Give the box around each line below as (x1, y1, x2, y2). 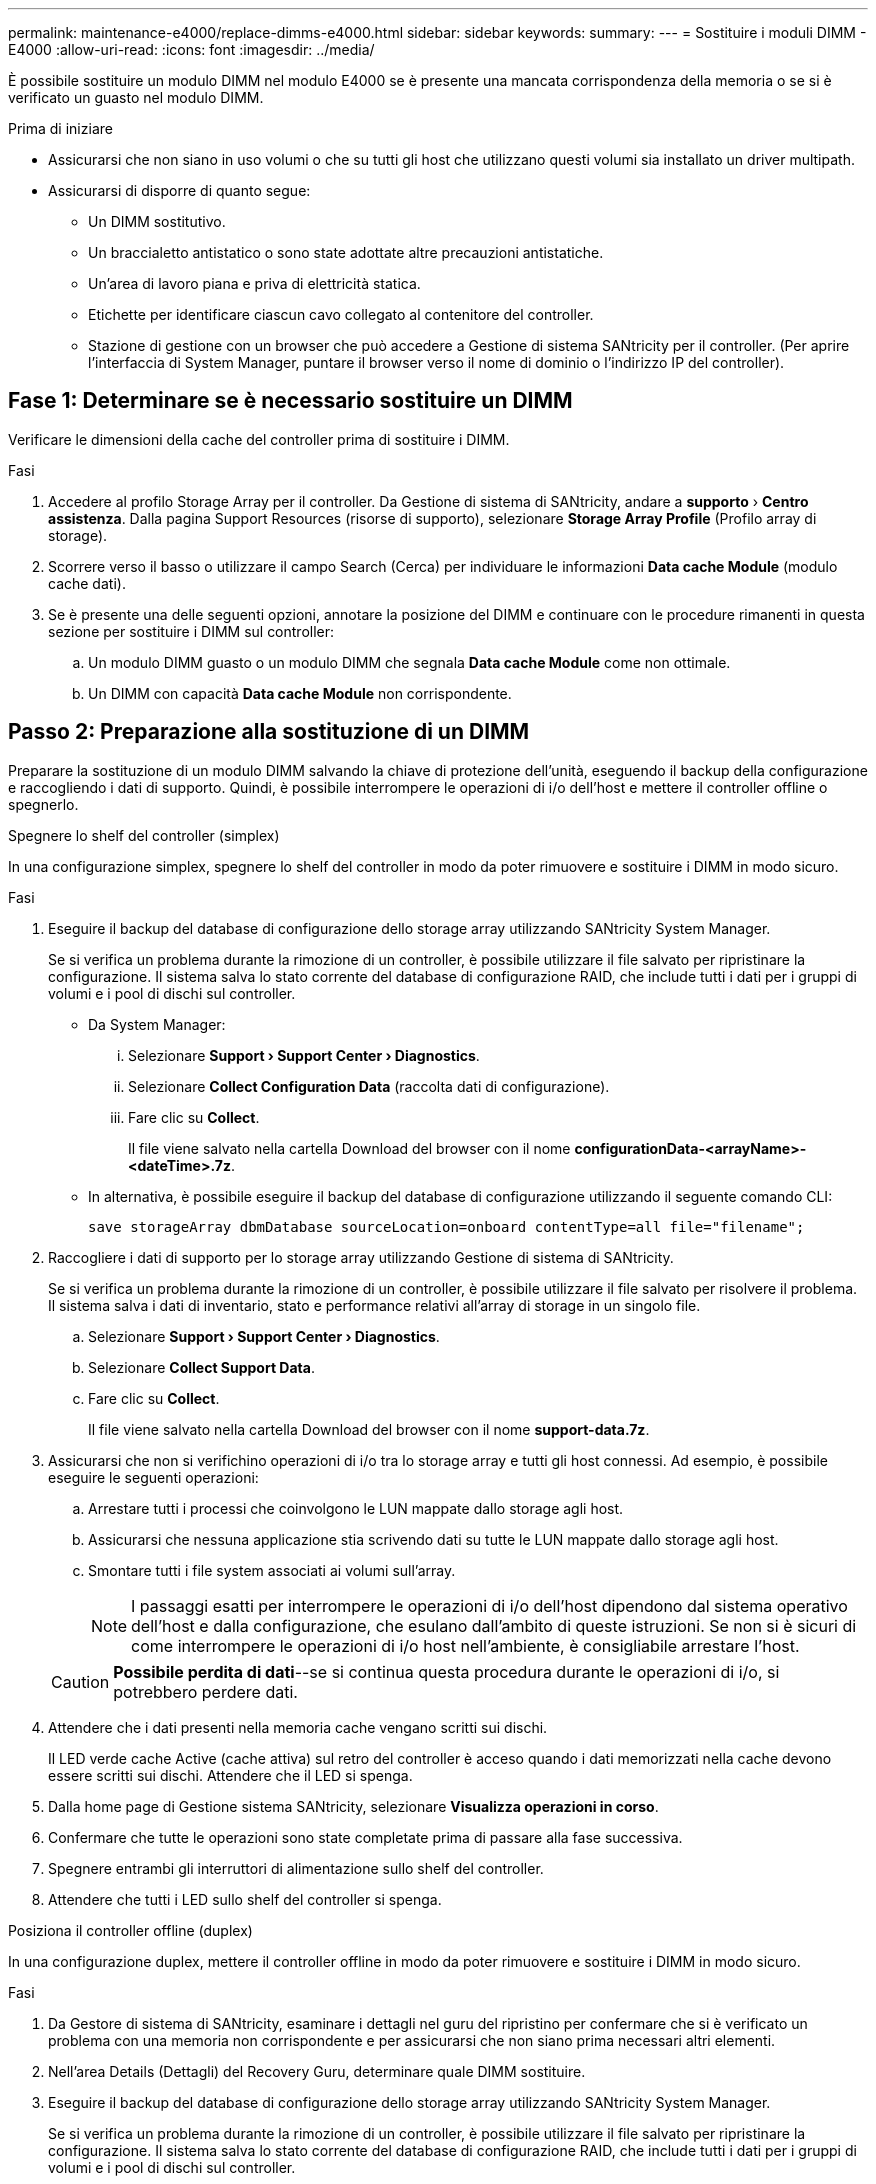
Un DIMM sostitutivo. (88, 213, 226, 230)
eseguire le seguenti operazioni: (48, 1468, 259, 1486)
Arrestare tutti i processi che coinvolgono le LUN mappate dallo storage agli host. (88, 1499, 624, 1517)
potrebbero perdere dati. (113, 1681, 298, 1702)
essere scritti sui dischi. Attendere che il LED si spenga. (48, 1766, 413, 1784)
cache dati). (48, 574, 126, 592)
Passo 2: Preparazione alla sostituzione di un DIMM (8, 719, 530, 745)
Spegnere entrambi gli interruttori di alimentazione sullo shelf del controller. (48, 1859, 544, 1877)
